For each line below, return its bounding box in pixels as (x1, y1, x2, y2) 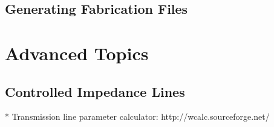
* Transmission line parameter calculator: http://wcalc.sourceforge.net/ (5, 110, 270, 123)
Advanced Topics (5, 40, 149, 65)
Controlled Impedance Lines (5, 82, 185, 101)
